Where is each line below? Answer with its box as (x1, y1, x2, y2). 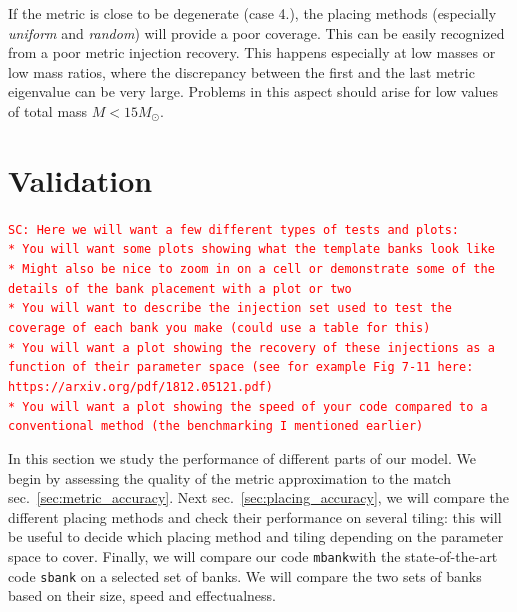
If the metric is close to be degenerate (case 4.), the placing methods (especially (8, 3, 497, 23)
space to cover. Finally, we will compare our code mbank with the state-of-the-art (8, 545, 498, 566)
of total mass (8, 100, 88, 121)
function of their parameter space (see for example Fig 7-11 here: (8, 360, 474, 375)
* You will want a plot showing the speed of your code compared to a (8, 399, 488, 414)
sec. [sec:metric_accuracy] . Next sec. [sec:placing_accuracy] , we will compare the (8, 487, 509, 508)
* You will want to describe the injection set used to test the (8, 301, 452, 316)
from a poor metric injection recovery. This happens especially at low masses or (8, 42, 496, 63)
